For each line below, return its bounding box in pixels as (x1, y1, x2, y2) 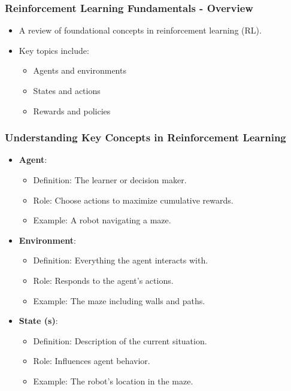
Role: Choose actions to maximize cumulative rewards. (33, 193, 234, 206)
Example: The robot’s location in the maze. (33, 374, 193, 387)
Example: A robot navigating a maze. (33, 214, 171, 226)
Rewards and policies (33, 104, 111, 117)
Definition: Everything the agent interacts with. (33, 254, 208, 266)
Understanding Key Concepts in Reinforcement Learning (5, 130, 286, 145)
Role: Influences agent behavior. (33, 354, 150, 367)
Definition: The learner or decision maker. (33, 174, 187, 186)
